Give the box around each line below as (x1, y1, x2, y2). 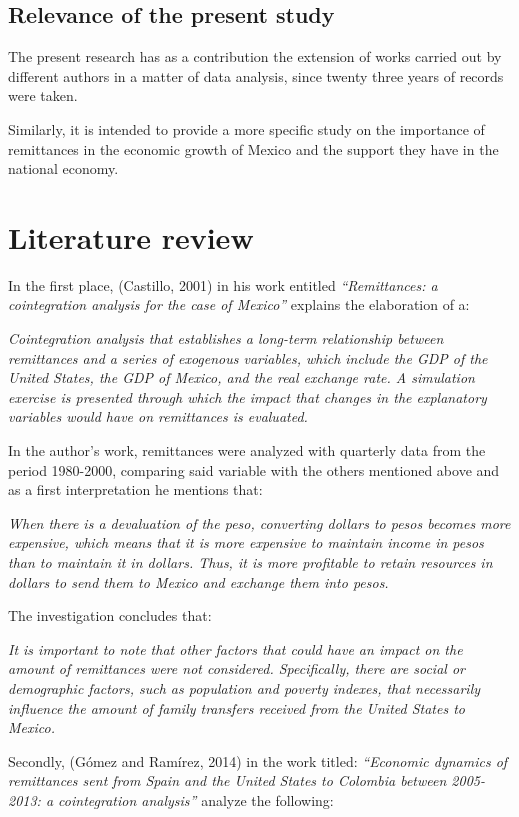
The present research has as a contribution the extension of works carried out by (8, 46, 502, 67)
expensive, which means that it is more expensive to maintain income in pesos (8, 532, 484, 553)
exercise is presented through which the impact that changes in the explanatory (8, 386, 487, 407)
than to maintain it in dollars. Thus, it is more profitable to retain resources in (8, 552, 493, 573)
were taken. (8, 85, 78, 106)
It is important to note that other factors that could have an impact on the (8, 638, 463, 659)
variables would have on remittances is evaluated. (8, 406, 308, 427)
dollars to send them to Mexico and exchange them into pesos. (8, 571, 389, 592)
